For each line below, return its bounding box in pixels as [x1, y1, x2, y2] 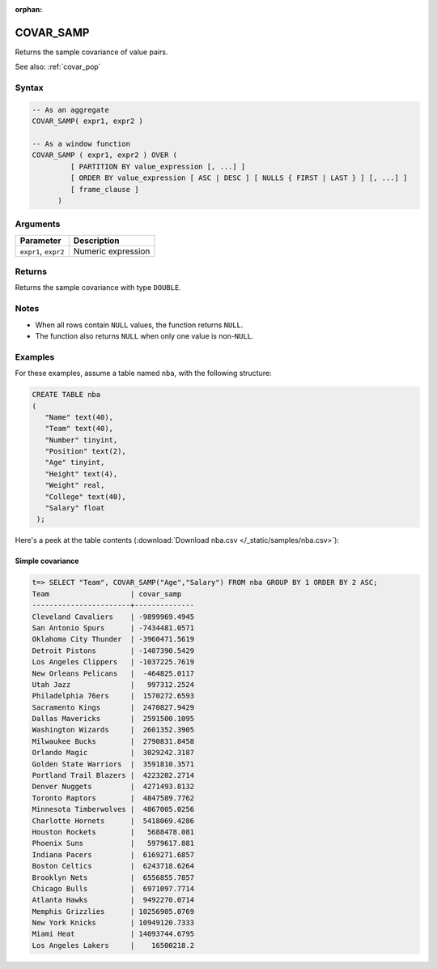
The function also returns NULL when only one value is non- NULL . [35, 331, 254, 340]
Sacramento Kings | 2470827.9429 [32, 702, 194, 712]
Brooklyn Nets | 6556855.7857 [32, 873, 194, 882]
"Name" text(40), [45, 412, 113, 421]
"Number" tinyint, [45, 435, 118, 445]
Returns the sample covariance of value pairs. [15, 47, 168, 57]
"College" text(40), [45, 492, 127, 502]
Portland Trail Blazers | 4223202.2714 [32, 771, 194, 780]
